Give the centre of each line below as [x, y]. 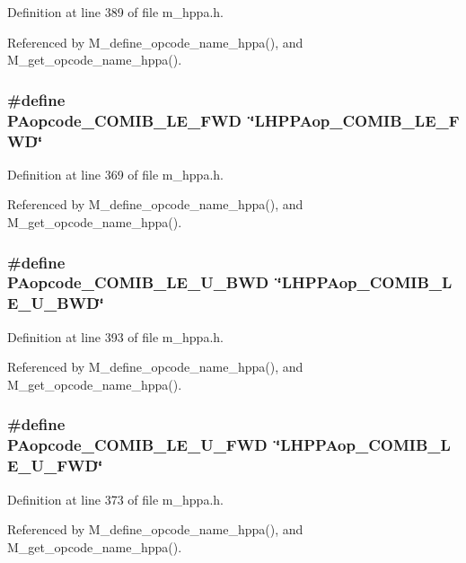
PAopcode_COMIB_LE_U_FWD [137, 445]
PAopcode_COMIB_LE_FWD [124, 120]
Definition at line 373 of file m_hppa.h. [115, 499]
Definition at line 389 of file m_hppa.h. [115, 12]
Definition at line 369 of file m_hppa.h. [115, 174]
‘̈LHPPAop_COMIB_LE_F [355, 120]
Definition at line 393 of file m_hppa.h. [115, 336]
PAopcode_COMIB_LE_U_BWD [138, 282]
